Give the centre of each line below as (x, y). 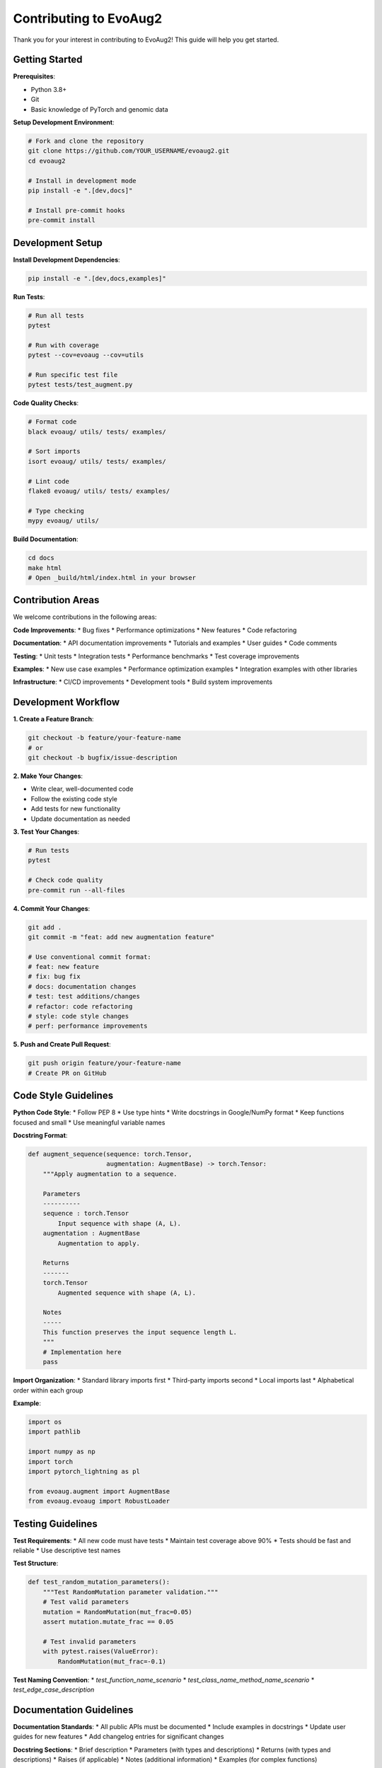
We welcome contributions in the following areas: (85, 617)
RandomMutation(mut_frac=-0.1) (112, 1661)
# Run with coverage (63, 345)
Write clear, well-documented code (82, 789)
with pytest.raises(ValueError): (101, 1652)
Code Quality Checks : (46, 403)
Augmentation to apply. (99, 1243)
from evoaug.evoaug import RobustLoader (99, 1501)
